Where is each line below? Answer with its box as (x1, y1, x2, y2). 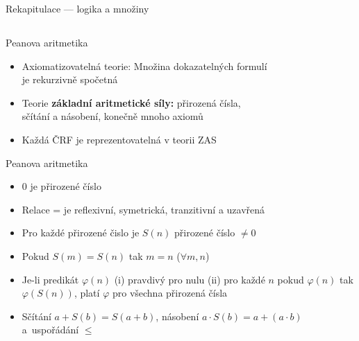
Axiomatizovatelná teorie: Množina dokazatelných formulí (22, 58, 267, 73)
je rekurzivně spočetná (22, 72, 118, 87)
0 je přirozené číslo (22, 179, 101, 193)
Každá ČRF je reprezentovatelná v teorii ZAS (22, 132, 217, 146)
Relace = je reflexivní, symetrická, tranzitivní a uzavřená (22, 202, 265, 216)
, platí (74, 286, 100, 300)
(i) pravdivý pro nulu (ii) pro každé (114, 272, 265, 286)
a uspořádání (22, 322, 79, 337)
